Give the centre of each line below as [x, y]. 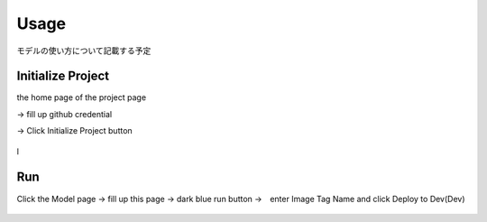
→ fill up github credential [64, 114]
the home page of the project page [82, 97]
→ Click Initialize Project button [74, 131]
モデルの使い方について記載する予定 [84, 51]
